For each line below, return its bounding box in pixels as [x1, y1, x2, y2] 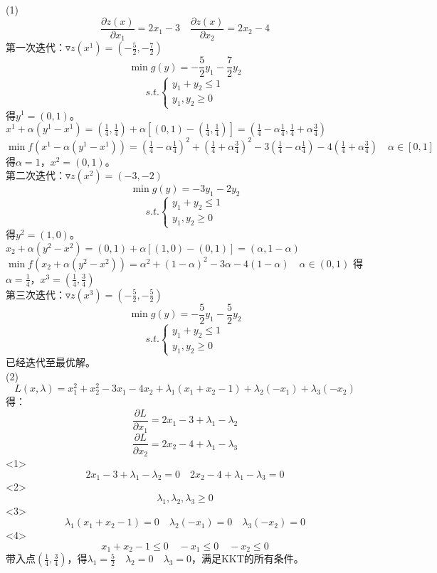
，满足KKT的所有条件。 [191, 551, 304, 566]
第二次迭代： [6, 168, 65, 183]
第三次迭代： [6, 286, 65, 301]
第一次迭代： [6, 40, 65, 55]
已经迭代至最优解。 [6, 354, 95, 369]
